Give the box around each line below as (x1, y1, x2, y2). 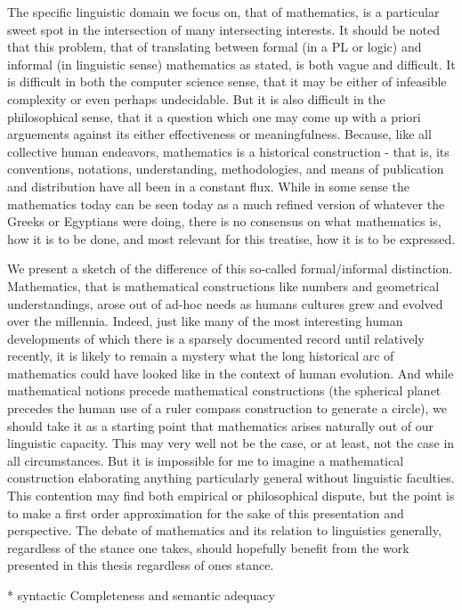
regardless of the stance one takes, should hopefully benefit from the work (7, 538, 409, 557)
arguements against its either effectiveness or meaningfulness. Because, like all (7, 125, 432, 143)
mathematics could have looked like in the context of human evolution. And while (7, 363, 454, 382)
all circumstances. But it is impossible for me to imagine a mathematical (7, 451, 404, 469)
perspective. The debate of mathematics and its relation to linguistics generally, (7, 521, 442, 540)
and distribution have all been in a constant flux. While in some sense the (7, 176, 409, 195)
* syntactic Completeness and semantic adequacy (7, 586, 275, 604)
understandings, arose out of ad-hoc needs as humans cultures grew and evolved (7, 294, 443, 313)
